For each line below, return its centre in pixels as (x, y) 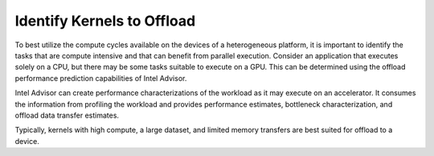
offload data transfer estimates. (67, 115)
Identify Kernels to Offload (105, 21)
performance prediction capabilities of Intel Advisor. (101, 78)
